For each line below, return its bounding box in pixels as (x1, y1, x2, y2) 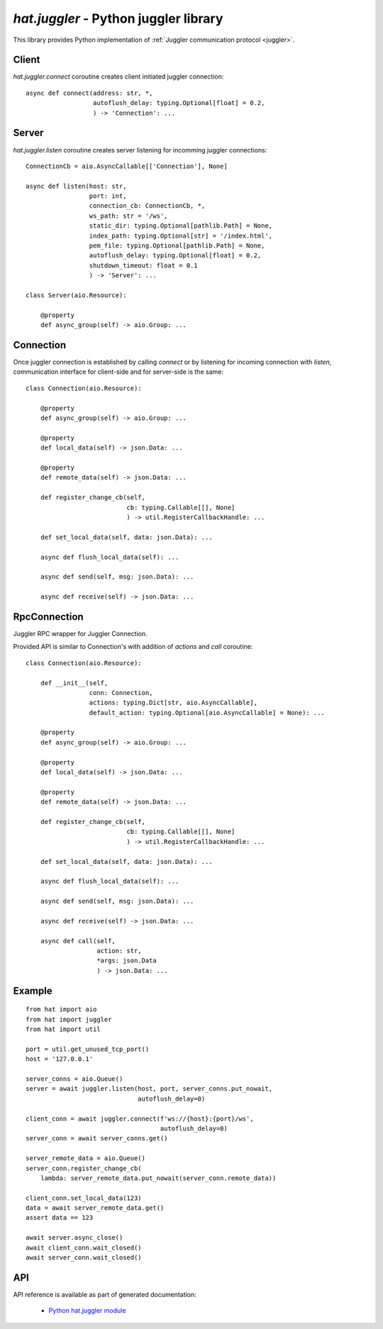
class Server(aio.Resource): (26, 291, 127, 299)
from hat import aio (26, 1006, 97, 1013)
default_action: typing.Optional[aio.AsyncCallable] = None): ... (89, 708, 326, 716)
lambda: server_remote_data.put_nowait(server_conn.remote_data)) (40, 1174, 277, 1182)
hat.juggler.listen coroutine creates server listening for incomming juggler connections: (13, 145, 267, 154)
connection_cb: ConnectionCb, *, (89, 202, 206, 210)
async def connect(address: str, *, (26, 89, 153, 97)
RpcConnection (13, 611, 84, 623)
